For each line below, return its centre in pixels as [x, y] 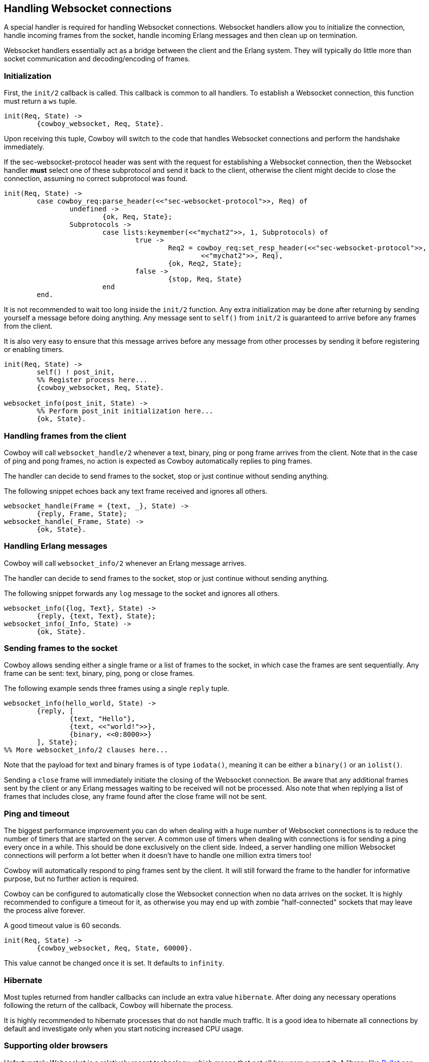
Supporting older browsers [56, 1046]
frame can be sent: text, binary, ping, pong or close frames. [99, 673]
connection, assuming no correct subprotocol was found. [96, 179]
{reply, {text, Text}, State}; [96, 616]
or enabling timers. [34, 350]
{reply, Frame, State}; [82, 513]
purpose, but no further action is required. [71, 879]
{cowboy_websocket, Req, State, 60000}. [115, 948]
